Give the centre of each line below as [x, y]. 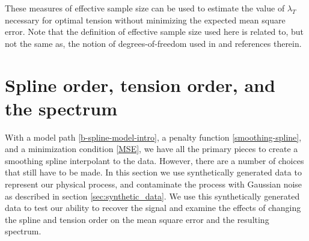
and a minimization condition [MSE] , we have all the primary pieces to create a [151, 149]
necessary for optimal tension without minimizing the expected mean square [145, 20]
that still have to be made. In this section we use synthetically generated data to [153, 172]
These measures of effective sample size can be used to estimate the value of [145, 8]
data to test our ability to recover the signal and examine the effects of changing [153, 208]
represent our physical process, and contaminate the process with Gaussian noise [154, 184]
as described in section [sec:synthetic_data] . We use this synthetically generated [152, 196]
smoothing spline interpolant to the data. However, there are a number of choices [154, 160]
